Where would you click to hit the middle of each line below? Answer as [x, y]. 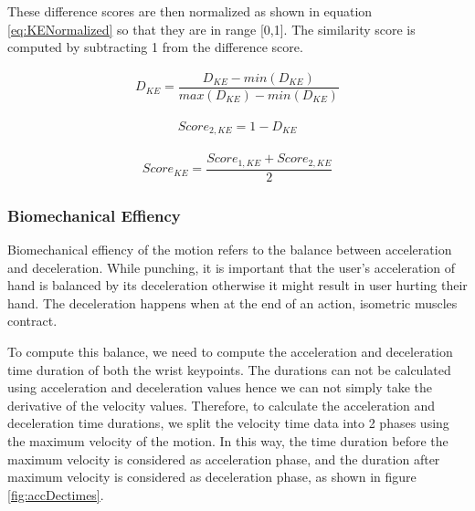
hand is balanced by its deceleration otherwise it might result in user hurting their [237, 285]
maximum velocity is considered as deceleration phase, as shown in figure [212, 477]
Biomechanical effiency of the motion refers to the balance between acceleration [230, 250]
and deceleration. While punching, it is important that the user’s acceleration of [232, 267]
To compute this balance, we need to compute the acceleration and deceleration [230, 352]
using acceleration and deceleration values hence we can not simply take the [220, 387]
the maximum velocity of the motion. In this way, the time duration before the [228, 441]
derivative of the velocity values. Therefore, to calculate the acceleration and [222, 405]
